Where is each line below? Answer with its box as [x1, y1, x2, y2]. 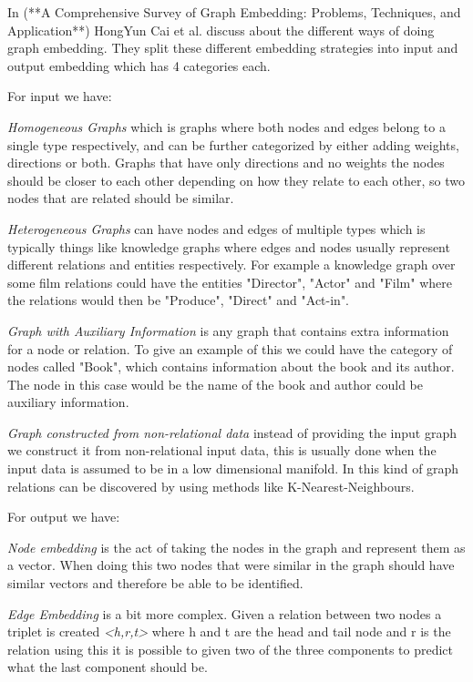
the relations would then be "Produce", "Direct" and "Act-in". [7, 290, 350, 310]
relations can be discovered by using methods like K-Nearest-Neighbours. [7, 476, 415, 495]
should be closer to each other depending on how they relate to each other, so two [7, 170, 466, 189]
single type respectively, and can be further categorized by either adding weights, [7, 135, 459, 154]
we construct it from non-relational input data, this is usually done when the [7, 441, 437, 460]
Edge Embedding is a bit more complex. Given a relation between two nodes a [7, 604, 442, 623]
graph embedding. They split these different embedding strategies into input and [7, 38, 458, 57]
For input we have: [7, 87, 112, 106]
